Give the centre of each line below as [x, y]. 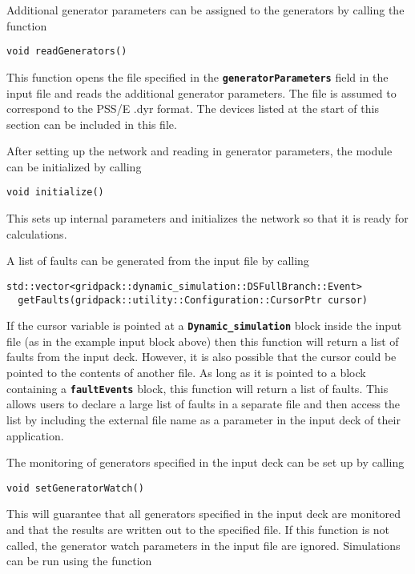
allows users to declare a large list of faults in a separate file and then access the [203, 404]
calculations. [37, 233]
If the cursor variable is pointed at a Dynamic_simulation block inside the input [204, 325]
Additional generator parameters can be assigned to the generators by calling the [205, 10]
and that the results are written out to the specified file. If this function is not [198, 529]
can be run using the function [79, 561]
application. [35, 435]
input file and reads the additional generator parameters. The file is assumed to [201, 92]
